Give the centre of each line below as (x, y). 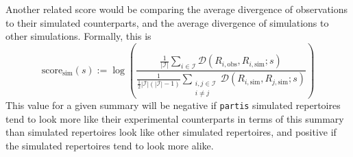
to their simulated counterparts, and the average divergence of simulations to (167, 22)
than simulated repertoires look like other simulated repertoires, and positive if (171, 132)
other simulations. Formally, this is (78, 36)
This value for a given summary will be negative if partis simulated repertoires (173, 105)
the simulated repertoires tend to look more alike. (110, 145)
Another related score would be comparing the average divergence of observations (177, 9)
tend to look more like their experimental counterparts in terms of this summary (175, 118)
